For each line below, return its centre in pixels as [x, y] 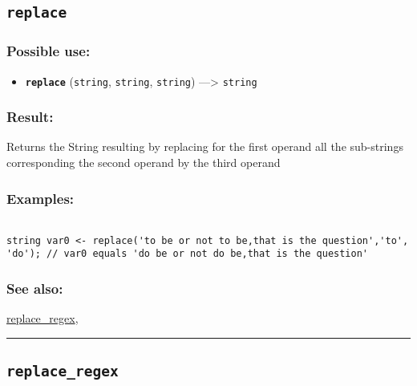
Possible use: [49, 51]
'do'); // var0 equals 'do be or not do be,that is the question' [188, 254]
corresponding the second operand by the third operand [144, 163]
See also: [35, 288]
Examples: [40, 198]
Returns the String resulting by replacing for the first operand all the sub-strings [205, 146]
